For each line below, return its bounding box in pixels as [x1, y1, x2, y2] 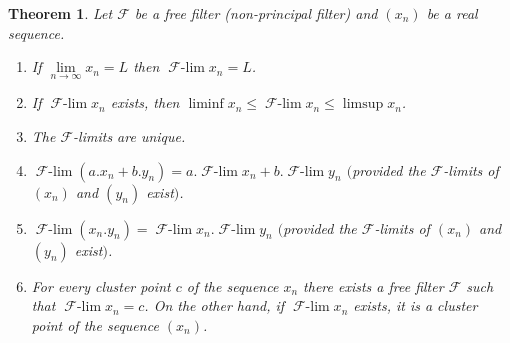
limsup [342, 97, 384, 112]
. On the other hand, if [144, 295, 285, 316]
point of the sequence [31, 314, 159, 335]
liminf [188, 97, 224, 112]
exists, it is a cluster [353, 295, 478, 316]
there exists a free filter [303, 275, 444, 296]
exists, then [110, 92, 180, 113]
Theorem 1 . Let [8, 3, 113, 23]
